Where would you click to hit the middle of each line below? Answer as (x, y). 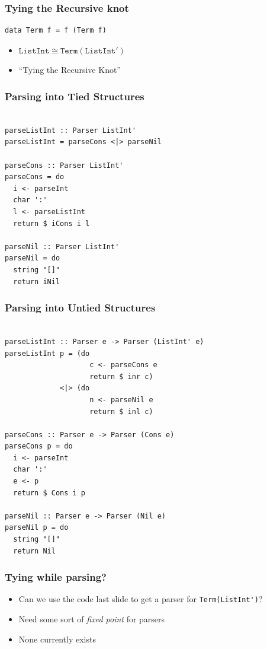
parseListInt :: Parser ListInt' (70, 130)
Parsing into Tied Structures (75, 96)
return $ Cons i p (49, 493)
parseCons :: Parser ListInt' (64, 165)
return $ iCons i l (52, 223)
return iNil (37, 281)
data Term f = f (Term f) (56, 31)
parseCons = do (35, 177)
